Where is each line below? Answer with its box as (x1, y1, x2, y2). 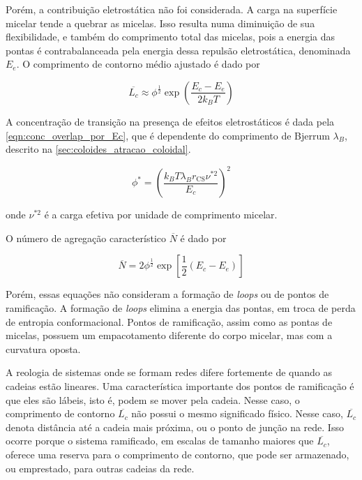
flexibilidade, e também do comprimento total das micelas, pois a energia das (6, 29, 335, 44)
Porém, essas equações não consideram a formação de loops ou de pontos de (6, 287, 329, 301)
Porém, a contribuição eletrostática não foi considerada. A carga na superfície (6, 2, 338, 16)
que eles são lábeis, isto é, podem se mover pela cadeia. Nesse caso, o (6, 392, 300, 407)
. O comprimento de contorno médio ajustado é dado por (16, 57, 260, 71)
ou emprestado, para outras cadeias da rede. (6, 460, 195, 475)
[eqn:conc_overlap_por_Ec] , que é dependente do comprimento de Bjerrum (6, 128, 330, 142)
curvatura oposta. (6, 341, 81, 356)
